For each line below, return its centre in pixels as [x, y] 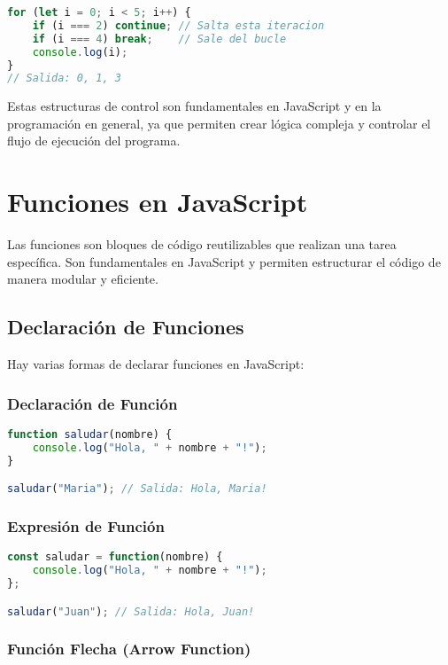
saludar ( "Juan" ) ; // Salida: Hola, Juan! [131, 611]
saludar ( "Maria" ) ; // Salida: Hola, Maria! [137, 489]
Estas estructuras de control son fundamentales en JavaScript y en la [194, 106]
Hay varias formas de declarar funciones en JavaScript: [156, 364]
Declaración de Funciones [126, 327]
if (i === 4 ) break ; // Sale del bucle [159, 39]
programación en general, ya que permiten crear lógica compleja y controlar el [219, 123]
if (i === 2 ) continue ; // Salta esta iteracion [178, 25]
